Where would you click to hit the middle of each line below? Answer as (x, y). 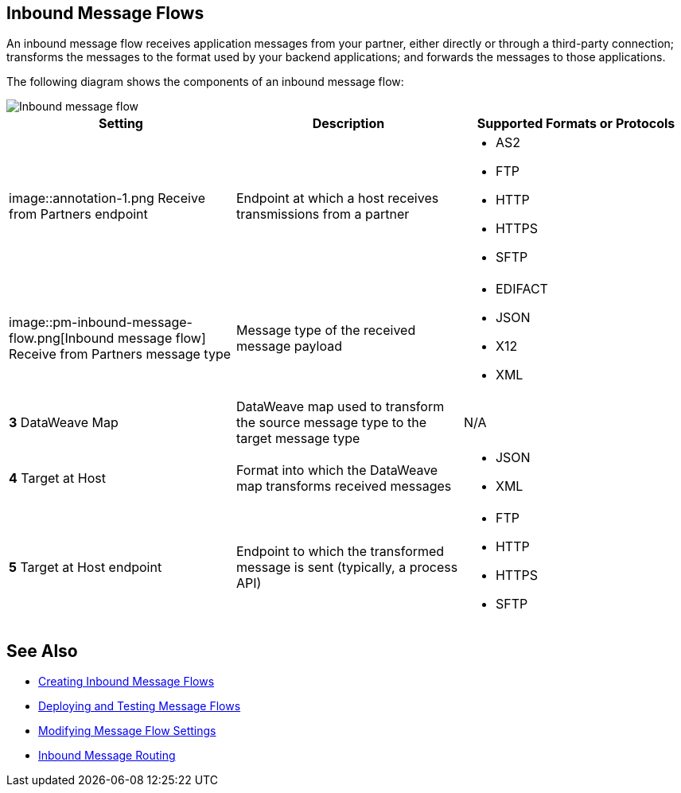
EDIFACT (521, 289)
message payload (289, 346)
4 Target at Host (57, 478)
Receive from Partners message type (120, 354)
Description (348, 124)
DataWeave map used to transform (340, 407)
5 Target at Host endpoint (86, 568)
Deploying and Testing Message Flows (140, 706)
